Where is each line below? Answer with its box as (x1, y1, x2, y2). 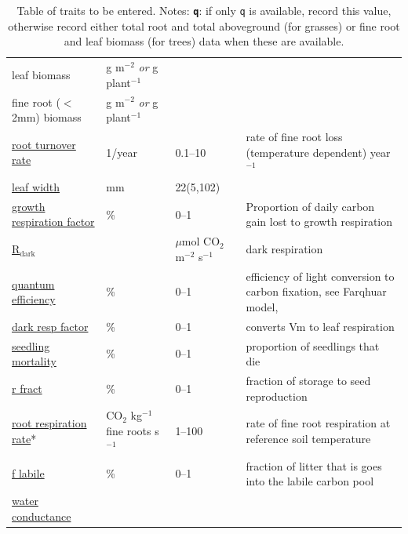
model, (246, 298, 279, 314)
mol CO (181, 233, 220, 249)
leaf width (12, 179, 60, 194)
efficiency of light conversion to (246, 267, 395, 284)
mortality (12, 353, 56, 369)
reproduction (246, 387, 308, 404)
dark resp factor (12, 318, 89, 334)
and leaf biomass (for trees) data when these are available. (64, 33, 344, 49)
